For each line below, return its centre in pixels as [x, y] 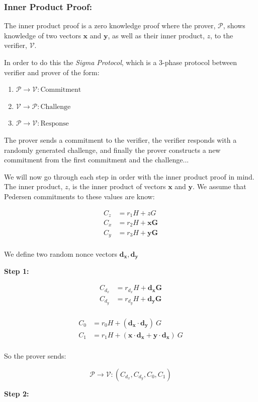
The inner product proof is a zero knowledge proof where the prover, [110, 25]
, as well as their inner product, [156, 35]
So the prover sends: [35, 355]
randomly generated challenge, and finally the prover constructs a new [112, 150]
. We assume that [220, 186]
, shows [234, 25]
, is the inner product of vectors [117, 186]
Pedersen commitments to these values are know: [79, 196]
